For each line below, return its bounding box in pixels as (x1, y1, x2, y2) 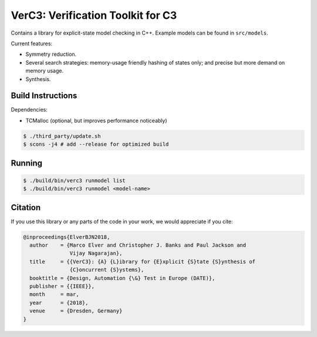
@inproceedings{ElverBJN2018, (23, 234, 110, 240)
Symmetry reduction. (25, 50, 77, 58)
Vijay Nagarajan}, (69, 250, 123, 257)
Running (11, 158, 43, 168)
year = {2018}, (29, 299, 89, 306)
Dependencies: (11, 106, 48, 113)
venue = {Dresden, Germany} (29, 308, 123, 314)
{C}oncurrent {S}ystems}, (69, 267, 144, 273)
